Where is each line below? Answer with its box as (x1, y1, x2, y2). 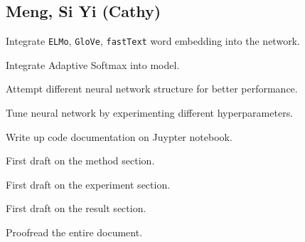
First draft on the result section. (6, 201, 146, 216)
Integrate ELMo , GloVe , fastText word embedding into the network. (6, 33, 300, 48)
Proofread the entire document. (6, 225, 143, 240)
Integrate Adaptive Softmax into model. (6, 57, 180, 72)
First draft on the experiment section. (6, 177, 171, 191)
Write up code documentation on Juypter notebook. (6, 129, 232, 144)
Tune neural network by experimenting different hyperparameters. (6, 105, 294, 120)
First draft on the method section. (6, 153, 155, 168)
